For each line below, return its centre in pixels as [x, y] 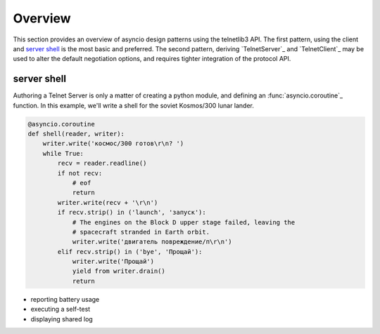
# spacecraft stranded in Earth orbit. [141, 232]
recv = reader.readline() [102, 163]
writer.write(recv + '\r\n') [108, 202]
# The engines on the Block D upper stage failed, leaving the [184, 222]
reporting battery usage [65, 299]
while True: [63, 153]
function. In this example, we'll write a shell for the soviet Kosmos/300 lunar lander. [134, 105]
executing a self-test [61, 309]
